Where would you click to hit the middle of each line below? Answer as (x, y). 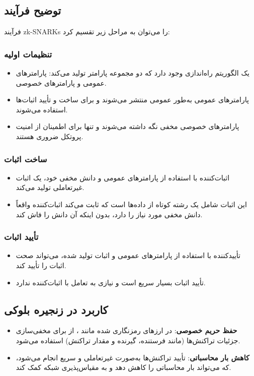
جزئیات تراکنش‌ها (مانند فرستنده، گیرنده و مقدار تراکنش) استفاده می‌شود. (128, 340)
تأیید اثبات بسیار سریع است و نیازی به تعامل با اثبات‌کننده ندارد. (111, 282)
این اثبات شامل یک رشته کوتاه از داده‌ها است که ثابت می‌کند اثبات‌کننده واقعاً (131, 204)
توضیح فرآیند (33, 10)
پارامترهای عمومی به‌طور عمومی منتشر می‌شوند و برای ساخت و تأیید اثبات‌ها (132, 100)
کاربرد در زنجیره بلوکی (56, 309)
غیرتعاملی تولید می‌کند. (50, 187)
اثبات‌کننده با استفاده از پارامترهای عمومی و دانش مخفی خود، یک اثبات (123, 177)
